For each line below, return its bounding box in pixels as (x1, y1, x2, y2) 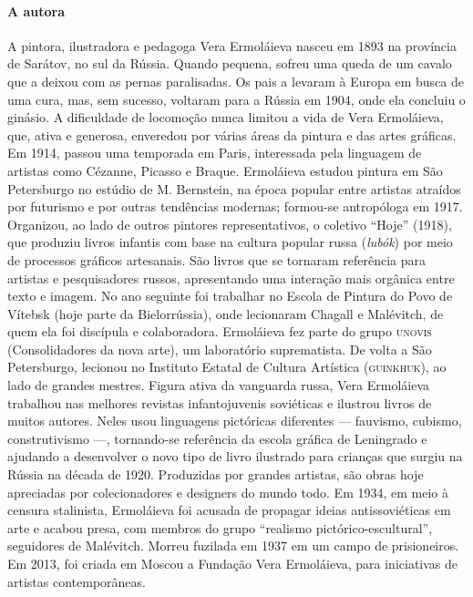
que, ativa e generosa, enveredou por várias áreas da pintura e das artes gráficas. (7, 125, 457, 144)
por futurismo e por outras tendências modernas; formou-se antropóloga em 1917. (7, 197, 463, 216)
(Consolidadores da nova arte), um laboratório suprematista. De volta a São (7, 339, 432, 358)
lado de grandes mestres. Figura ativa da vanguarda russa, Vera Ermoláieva (7, 376, 430, 395)
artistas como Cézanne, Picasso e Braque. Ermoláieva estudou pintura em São (7, 160, 443, 180)
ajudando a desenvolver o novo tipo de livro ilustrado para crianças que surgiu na (7, 447, 463, 466)
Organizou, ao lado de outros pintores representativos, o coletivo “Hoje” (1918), (7, 214, 452, 233)
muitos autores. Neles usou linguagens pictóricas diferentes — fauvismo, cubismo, (7, 411, 462, 430)
